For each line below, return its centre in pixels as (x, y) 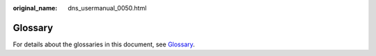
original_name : (35, 8)
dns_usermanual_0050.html (107, 8)
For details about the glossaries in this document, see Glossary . (104, 44)
